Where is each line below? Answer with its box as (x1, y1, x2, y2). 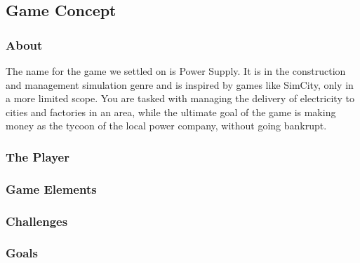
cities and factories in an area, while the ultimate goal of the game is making (6, 104, 336, 119)
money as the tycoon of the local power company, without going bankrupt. (6, 118, 327, 133)
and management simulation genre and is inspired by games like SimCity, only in (6, 77, 354, 92)
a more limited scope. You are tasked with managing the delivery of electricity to (6, 91, 354, 106)
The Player (6, 148, 69, 165)
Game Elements (6, 180, 97, 197)
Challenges (6, 212, 68, 229)
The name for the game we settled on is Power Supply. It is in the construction (6, 64, 346, 78)
